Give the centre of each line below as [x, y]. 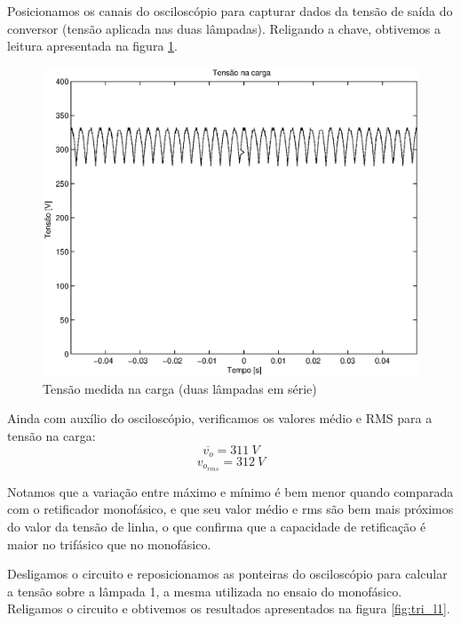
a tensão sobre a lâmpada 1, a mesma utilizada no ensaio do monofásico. [205, 591]
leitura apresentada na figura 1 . [92, 46]
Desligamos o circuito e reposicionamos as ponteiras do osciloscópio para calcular [227, 574]
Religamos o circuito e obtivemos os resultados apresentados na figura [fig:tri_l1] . [229, 608]
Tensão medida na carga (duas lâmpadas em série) [180, 388]
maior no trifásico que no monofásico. [109, 544]
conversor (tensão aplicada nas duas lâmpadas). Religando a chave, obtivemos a [224, 28]
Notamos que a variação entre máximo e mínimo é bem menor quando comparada [230, 491]
